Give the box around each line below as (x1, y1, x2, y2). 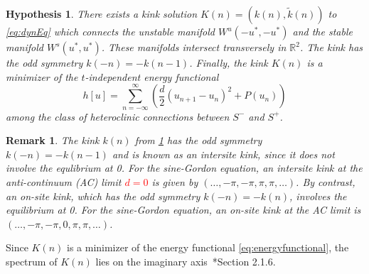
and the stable (292, 24, 353, 38)
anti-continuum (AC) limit (6, 174, 122, 189)
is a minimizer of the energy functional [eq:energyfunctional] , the (66, 240, 349, 255)
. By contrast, (296, 174, 355, 189)
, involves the (289, 188, 347, 203)
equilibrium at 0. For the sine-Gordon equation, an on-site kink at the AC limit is (6, 202, 361, 217)
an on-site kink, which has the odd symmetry (6, 188, 200, 203)
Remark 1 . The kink (6, 133, 100, 148)
